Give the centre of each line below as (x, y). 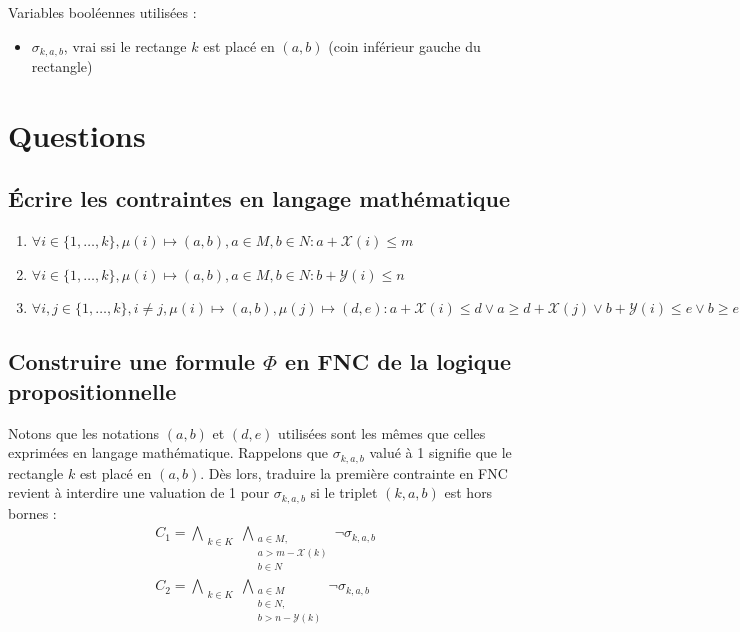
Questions (77, 134)
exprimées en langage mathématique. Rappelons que (168, 452)
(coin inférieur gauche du (404, 45)
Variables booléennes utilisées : (102, 12)
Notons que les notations (84, 432)
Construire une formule (131, 361)
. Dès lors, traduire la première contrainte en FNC (354, 472)
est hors (468, 492)
